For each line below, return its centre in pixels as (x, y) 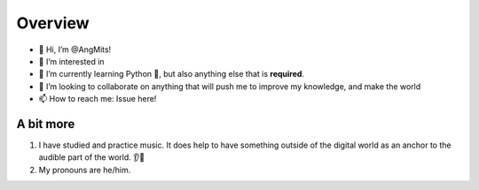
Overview (53, 23)
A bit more (46, 124)
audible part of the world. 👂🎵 (92, 157)
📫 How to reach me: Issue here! (98, 99)
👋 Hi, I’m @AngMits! (75, 49)
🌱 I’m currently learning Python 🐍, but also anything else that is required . (172, 74)
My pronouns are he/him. (85, 170)
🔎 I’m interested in (72, 61)
